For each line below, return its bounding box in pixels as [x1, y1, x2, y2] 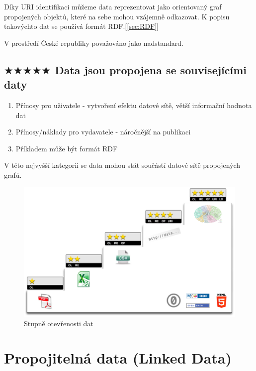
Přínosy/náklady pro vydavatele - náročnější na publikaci [15, 126, 191, 137]
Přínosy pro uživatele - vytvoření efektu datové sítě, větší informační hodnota [15, 100, 252, 110]
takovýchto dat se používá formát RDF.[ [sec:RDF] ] [4, 21, 159, 31]
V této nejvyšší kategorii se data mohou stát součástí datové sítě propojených [4, 160, 241, 170]
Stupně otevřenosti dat [24, 318, 93, 329]
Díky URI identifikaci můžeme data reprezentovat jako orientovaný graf [4, 1, 222, 11]
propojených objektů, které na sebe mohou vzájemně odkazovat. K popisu [4, 11, 230, 21]
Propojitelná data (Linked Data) [4, 347, 232, 368]
